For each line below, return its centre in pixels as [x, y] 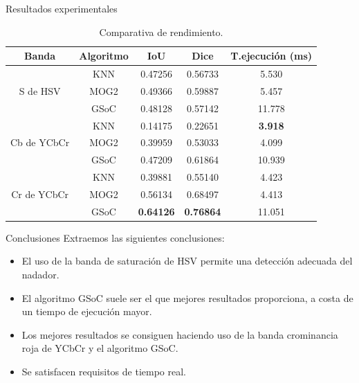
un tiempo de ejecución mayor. [87, 311]
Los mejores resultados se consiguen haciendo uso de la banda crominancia [180, 334]
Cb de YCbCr [40, 142]
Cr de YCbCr [40, 194]
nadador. [40, 275]
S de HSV [40, 90]
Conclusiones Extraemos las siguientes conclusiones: [115, 237]
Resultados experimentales [62, 8]
